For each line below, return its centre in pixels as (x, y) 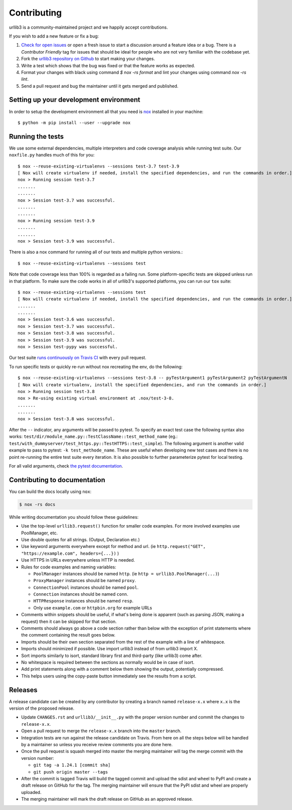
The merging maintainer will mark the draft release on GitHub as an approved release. (107, 799)
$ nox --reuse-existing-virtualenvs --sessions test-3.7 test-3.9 (99, 166)
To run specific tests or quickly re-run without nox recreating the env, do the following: (96, 367)
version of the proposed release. (42, 708)
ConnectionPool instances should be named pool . (86, 587)
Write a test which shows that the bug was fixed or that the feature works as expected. (108, 65)
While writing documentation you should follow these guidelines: (74, 517)
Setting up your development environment (75, 100)
